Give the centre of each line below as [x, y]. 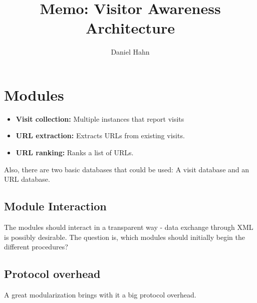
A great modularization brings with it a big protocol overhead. [100, 294]
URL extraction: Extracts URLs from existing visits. [100, 135]
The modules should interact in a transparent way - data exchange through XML [129, 227]
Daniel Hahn [130, 52]
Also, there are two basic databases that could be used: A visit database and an [127, 169]
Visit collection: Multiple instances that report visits [100, 118]
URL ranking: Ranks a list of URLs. [75, 153]
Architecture [130, 28]
